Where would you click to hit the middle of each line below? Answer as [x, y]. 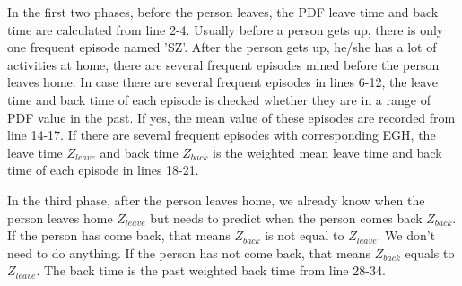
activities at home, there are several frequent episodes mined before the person [223, 64]
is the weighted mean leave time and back [327, 152]
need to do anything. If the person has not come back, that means [189, 252]
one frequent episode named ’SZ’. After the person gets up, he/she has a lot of [222, 47]
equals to [430, 252]
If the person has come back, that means [119, 235]
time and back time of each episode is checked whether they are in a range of [219, 99]
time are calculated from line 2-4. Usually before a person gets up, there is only [226, 29]
